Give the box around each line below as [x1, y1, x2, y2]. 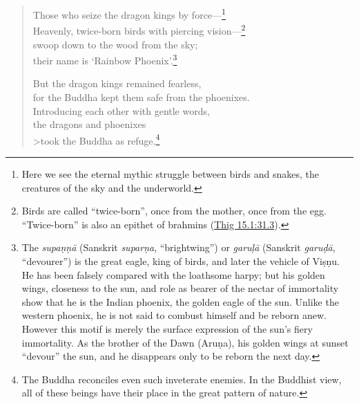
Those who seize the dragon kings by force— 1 [32, 6, 226, 21]
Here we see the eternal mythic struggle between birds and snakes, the [21, 166, 319, 181]
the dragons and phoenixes [32, 117, 146, 131]
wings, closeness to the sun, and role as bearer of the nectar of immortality [21, 281, 339, 295]
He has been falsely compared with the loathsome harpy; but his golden [21, 267, 325, 282]
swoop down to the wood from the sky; [32, 37, 198, 51]
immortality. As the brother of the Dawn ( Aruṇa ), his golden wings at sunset [21, 335, 349, 349]
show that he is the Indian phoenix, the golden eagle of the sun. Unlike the [21, 294, 339, 309]
